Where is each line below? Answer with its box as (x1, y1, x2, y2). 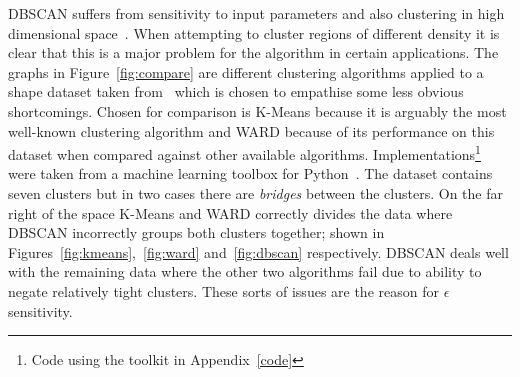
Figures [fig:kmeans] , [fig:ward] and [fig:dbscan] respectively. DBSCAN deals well (8, 241, 509, 262)
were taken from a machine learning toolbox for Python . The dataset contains (8, 163, 493, 184)
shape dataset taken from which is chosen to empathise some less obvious (8, 81, 464, 102)
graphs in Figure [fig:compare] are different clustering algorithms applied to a (8, 61, 484, 82)
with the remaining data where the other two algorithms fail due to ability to (8, 261, 482, 282)
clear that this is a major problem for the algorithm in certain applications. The (8, 42, 499, 63)
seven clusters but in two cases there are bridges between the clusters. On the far (8, 183, 503, 203)
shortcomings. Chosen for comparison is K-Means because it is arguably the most (8, 100, 507, 121)
